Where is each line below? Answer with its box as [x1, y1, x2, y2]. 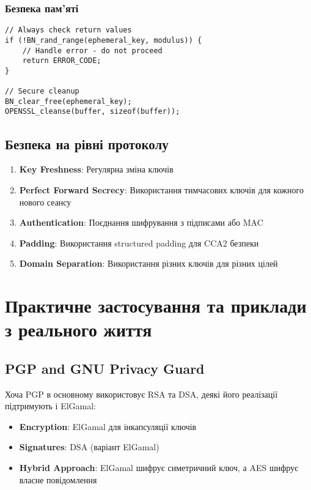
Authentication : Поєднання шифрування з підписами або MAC [19, 216, 263, 229]
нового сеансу [19, 195, 71, 208]
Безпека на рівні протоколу [5, 134, 169, 153]
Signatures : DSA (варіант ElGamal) [19, 440, 159, 453]
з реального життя [5, 317, 152, 342]
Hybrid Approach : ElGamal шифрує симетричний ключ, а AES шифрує [19, 461, 299, 474]
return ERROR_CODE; [22, 56, 101, 65]
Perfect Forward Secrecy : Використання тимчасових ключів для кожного [19, 183, 304, 196]
